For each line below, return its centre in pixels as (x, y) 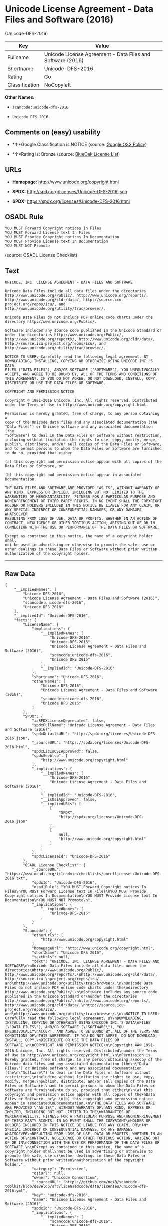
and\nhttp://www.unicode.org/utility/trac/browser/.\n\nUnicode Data (79, 983)
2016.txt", (16, 878)
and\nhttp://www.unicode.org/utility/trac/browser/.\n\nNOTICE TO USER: (82, 1014)
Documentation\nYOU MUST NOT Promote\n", (49, 900)
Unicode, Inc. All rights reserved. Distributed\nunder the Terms (87, 1051)
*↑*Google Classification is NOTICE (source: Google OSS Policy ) (80, 144)
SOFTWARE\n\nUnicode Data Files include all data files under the (76, 966)
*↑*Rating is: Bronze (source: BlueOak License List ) (66, 154)
